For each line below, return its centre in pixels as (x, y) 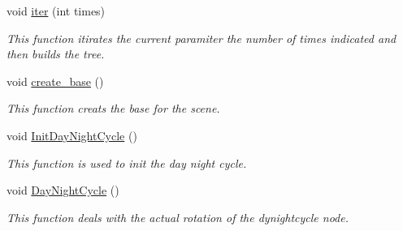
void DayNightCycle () (63, 190)
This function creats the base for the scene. (113, 108)
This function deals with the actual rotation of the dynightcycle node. (178, 217)
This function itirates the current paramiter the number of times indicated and (201, 38)
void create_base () (55, 81)
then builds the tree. (56, 54)
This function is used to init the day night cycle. (127, 163)
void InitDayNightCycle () (72, 135)
